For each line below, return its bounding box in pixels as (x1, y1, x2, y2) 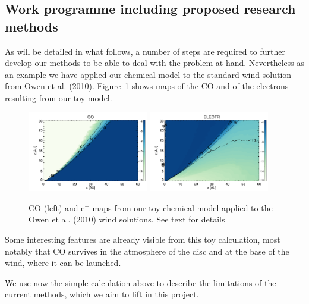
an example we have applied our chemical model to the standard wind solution (5, 68, 292, 80)
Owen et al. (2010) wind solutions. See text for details (29, 213, 225, 225)
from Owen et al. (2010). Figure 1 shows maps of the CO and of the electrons (5, 80, 289, 92)
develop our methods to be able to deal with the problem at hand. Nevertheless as (5, 57, 305, 69)
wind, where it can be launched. (5, 256, 121, 269)
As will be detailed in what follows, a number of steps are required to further (5, 45, 285, 57)
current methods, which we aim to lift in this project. (5, 288, 199, 300)
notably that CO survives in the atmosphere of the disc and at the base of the (5, 245, 289, 257)
